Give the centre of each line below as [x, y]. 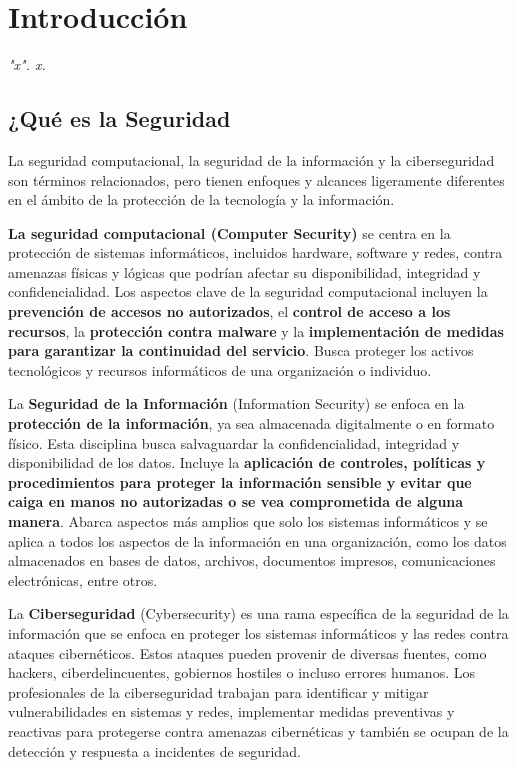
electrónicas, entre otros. [83, 579]
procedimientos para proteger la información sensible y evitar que [240, 481]
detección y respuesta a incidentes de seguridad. [154, 750]
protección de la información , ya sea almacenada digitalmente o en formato [251, 423]
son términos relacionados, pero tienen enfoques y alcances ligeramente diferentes [256, 179]
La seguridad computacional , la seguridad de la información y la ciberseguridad [251, 159]
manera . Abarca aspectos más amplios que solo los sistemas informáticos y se [248, 521]
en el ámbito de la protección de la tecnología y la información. [201, 199]
